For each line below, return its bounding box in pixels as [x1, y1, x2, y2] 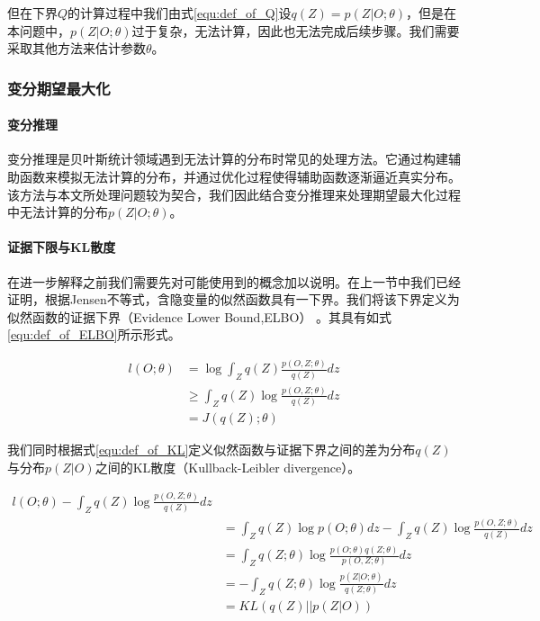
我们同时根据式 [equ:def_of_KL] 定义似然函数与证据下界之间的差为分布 [7, 440, 416, 459]
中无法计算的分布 [7, 202, 108, 221]
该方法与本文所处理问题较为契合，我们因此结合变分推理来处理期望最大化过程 [7, 184, 461, 203]
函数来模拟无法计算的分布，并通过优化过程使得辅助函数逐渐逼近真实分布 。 [19, 167, 461, 186]
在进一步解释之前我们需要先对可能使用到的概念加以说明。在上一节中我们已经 [7, 272, 461, 291]
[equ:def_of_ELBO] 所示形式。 [7, 325, 181, 344]
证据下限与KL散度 [7, 238, 116, 256]
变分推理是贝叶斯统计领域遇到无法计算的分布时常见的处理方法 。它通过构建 [7, 149, 448, 168]
